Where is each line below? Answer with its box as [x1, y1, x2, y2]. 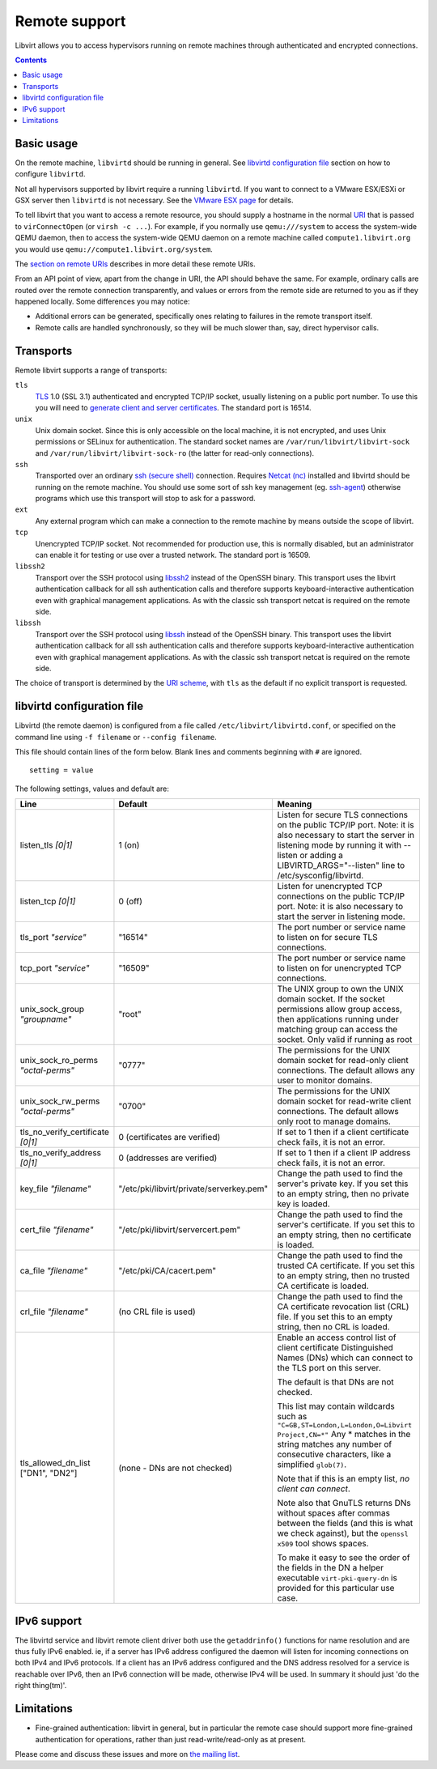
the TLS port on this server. [277, 1363, 381, 1374]
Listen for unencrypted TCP [277, 881, 383, 892]
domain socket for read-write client [277, 1095, 412, 1107]
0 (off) [118, 895, 143, 907]
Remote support [15, 12, 126, 30]
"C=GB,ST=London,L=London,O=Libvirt [277, 1421, 413, 1430]
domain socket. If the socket [277, 993, 386, 1005]
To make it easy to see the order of [277, 1552, 410, 1563]
